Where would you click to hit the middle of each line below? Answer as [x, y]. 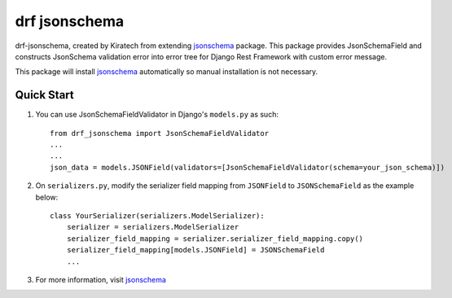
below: [47, 197]
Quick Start [44, 95]
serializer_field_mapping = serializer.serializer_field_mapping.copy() [215, 239]
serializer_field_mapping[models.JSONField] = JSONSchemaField [195, 250]
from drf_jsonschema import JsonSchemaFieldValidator [159, 133]
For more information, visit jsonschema [101, 279]
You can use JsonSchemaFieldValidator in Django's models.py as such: [157, 115]
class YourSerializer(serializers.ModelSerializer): [157, 215]
